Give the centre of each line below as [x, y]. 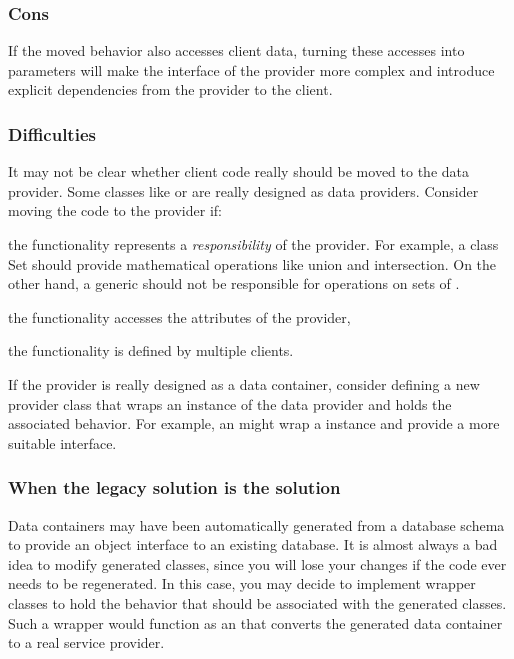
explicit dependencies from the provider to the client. [170, 89]
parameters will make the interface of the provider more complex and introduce [251, 69]
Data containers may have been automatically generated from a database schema [256, 524]
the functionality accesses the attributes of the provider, [179, 316]
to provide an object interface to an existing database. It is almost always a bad [253, 544]
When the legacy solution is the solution [174, 487]
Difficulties [52, 133]
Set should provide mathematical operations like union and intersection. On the [252, 263]
